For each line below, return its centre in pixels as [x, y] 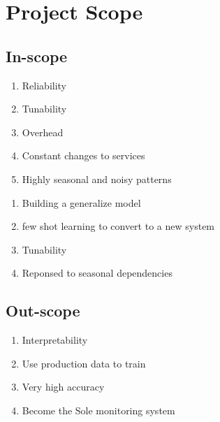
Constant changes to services [83, 155]
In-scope [37, 56]
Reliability [44, 85]
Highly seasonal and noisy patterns [97, 179]
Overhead [43, 132]
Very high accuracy [63, 387]
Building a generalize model [81, 202]
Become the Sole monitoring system [98, 410]
